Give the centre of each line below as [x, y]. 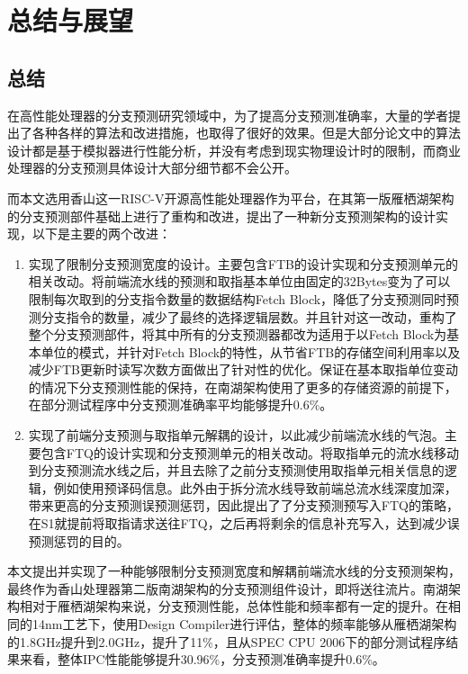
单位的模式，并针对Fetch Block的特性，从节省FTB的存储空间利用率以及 [251, 351]
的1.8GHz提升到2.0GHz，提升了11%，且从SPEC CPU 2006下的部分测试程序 [227, 641]
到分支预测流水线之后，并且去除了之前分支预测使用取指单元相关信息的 [236, 470]
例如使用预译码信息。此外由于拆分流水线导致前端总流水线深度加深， [255, 487]
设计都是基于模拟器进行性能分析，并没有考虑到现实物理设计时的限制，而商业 [234, 150]
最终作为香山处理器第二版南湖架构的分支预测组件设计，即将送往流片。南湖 [228, 588]
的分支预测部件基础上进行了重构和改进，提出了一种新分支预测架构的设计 [221, 216]
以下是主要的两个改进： [101, 234]
